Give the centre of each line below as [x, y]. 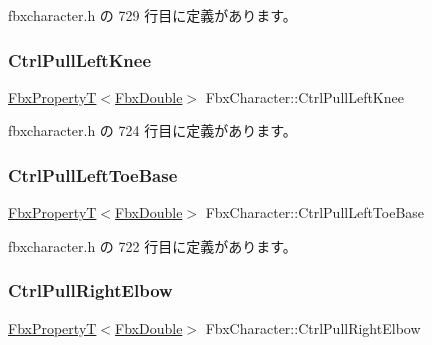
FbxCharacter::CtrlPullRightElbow [313, 327]
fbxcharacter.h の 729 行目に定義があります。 [152, 15]
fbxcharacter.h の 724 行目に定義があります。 [152, 130]
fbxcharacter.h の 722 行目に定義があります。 [152, 245]
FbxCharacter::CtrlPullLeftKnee [304, 96]
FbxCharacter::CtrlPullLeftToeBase [315, 212]
